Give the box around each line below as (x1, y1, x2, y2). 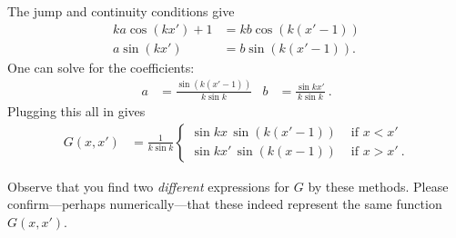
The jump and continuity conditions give (7, 2, 235, 20)
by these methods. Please (308, 176, 449, 195)
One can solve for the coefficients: (7, 57, 195, 76)
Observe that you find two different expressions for (7, 176, 290, 195)
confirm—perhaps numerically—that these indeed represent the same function (7, 194, 442, 213)
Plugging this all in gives (7, 101, 146, 120)
